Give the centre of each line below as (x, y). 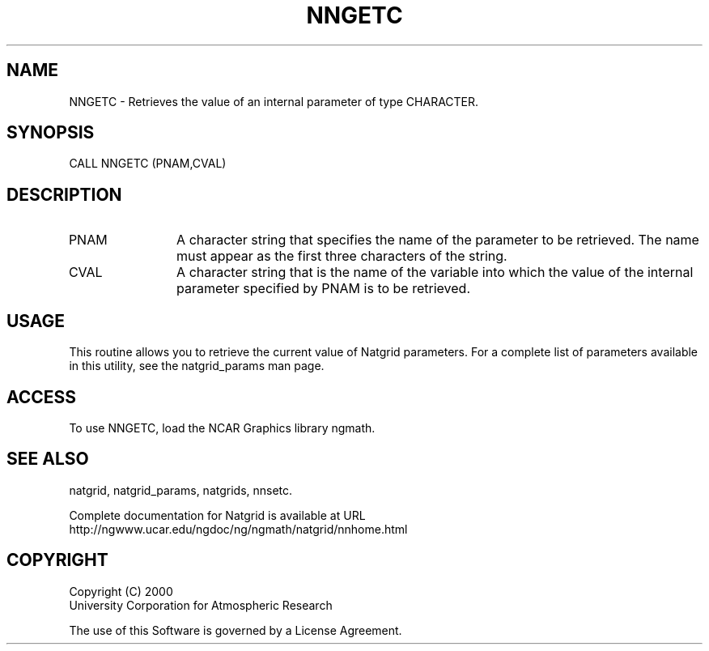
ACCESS (42, 397)
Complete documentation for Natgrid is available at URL (217, 515)
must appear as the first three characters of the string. (342, 256)
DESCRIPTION (64, 194)
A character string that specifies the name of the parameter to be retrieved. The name (438, 240)
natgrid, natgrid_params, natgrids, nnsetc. (181, 490)
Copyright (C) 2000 (121, 591)
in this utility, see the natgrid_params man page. (197, 366)
